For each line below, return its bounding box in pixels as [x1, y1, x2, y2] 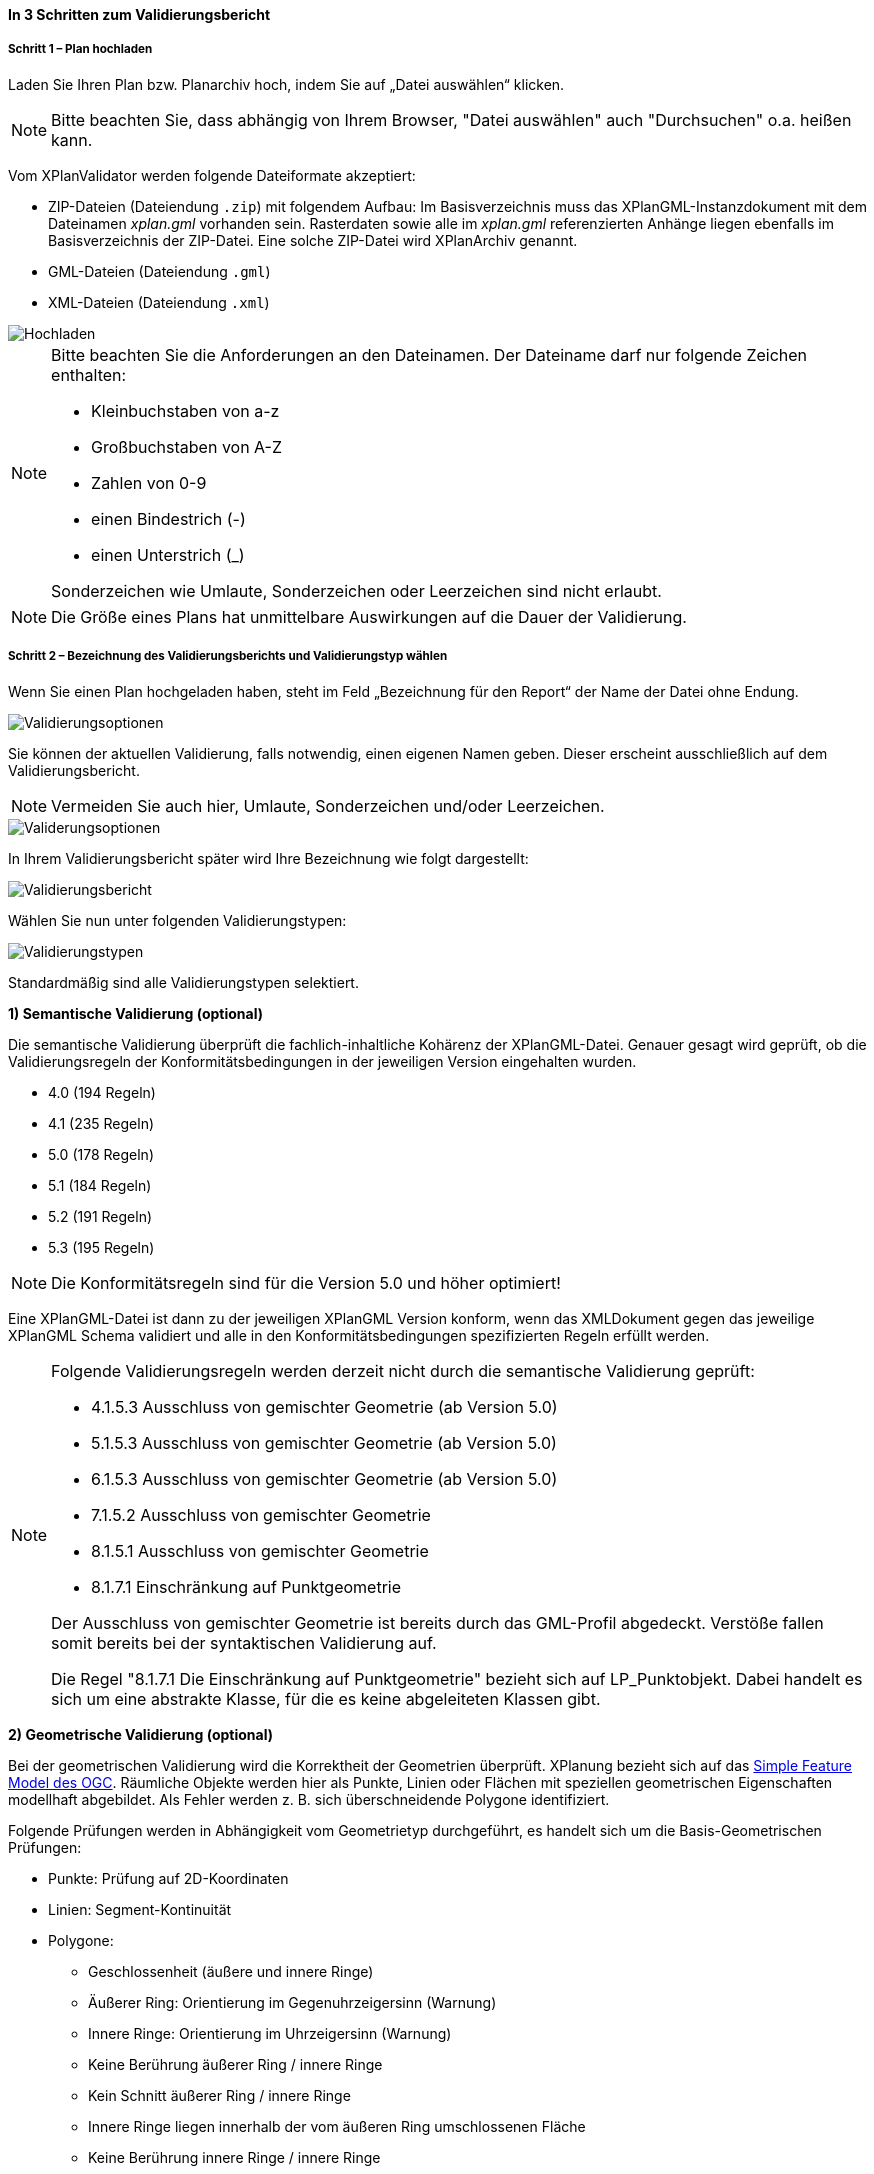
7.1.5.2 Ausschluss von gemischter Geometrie [91, 1504, 431, 1525]
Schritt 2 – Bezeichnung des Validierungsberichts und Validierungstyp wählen [8, 649, 448, 664]
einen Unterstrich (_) [91, 544, 245, 565]
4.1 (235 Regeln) [48, 1114, 155, 1132]
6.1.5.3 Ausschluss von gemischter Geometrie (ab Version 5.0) [91, 1468, 558, 1489]
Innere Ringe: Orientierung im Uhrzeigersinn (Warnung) [88, 2024, 452, 2042]
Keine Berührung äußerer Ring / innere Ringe [88, 2055, 383, 2073]
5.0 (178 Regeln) [48, 1145, 154, 1163]
